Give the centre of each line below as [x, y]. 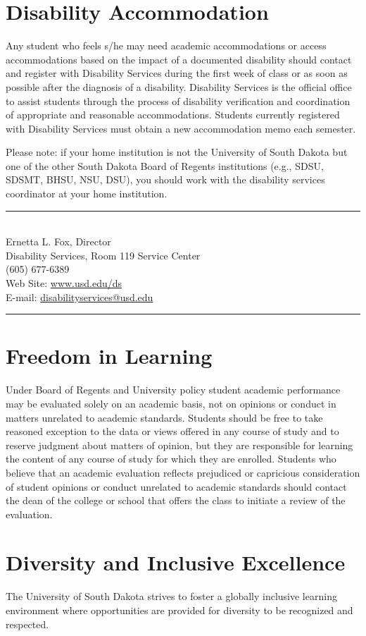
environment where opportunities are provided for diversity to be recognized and [179, 610]
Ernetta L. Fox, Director [58, 241]
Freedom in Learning [109, 356]
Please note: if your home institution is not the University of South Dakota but [177, 152]
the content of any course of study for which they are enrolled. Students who [171, 459]
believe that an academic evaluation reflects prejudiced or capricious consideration [183, 472]
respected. [27, 624]
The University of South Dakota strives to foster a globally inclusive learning [171, 596]
